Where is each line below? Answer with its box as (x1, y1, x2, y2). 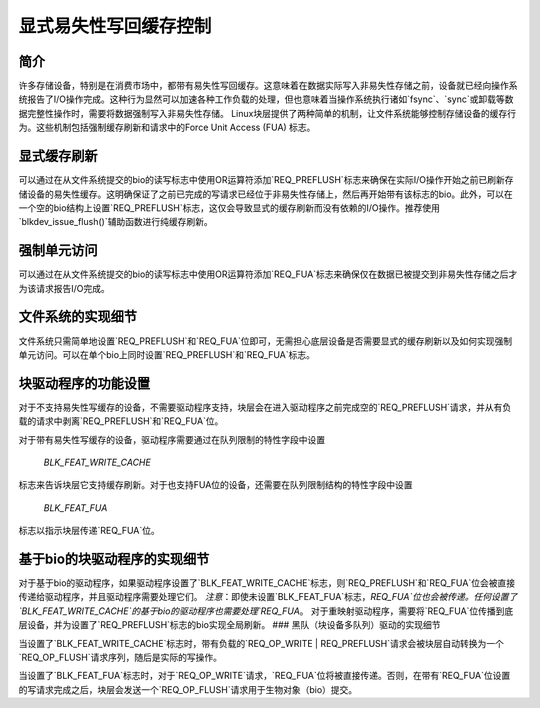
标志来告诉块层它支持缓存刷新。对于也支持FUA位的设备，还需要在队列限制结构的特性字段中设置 (18, 479, 414, 491)
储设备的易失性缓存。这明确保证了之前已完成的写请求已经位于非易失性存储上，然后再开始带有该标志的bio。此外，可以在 (18, 188, 514, 200)
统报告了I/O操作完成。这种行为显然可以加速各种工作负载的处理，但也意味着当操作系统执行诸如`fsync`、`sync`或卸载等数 (18, 93, 514, 105)
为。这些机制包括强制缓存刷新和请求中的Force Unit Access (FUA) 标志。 (18, 121, 316, 134)
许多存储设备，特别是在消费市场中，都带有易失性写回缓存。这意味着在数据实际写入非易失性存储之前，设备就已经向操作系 (18, 80, 518, 92)
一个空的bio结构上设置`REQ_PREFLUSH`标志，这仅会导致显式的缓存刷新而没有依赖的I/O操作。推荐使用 (18, 201, 440, 214)
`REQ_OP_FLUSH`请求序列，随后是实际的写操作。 (18, 651, 222, 664)
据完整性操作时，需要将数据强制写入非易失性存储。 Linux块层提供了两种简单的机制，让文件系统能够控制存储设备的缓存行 (18, 107, 517, 119)
